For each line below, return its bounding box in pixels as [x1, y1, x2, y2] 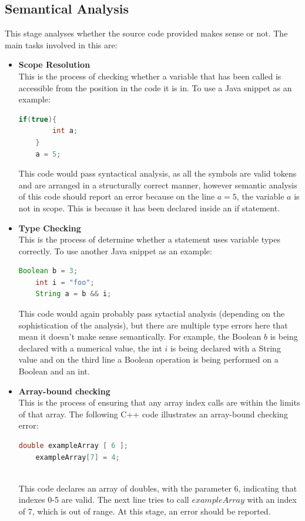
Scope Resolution [18, 58, 91, 71]
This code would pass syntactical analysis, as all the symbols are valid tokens [18, 167, 297, 180]
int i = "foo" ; [35, 278, 95, 287]
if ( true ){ [18, 115, 57, 124]
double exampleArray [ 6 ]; [18, 442, 128, 450]
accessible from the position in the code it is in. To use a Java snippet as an [18, 81, 292, 94]
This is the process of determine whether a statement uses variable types [18, 233, 280, 245]
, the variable [236, 190, 284, 203]
